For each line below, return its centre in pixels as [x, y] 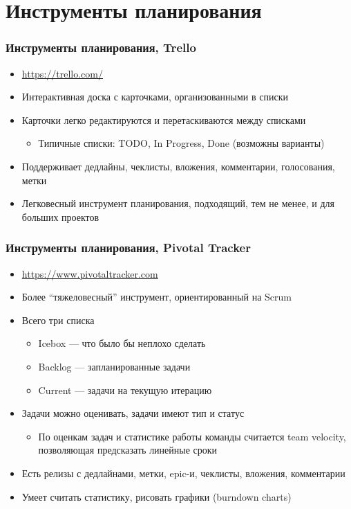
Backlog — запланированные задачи [114, 366]
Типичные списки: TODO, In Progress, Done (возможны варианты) [181, 143]
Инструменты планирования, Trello [101, 47]
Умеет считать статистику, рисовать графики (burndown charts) [156, 496]
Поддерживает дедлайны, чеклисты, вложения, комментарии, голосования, [178, 166]
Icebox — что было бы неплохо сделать [122, 343]
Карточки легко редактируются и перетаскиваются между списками [164, 119]
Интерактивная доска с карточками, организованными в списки [155, 97]
